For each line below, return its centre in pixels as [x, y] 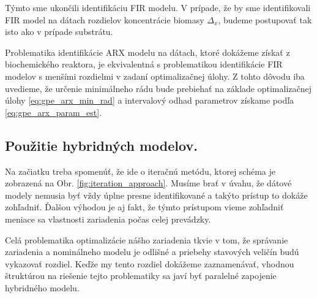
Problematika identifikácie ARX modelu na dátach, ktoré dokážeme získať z [147, 52]
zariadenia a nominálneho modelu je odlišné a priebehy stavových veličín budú [152, 252]
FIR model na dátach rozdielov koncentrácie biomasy [105, 19]
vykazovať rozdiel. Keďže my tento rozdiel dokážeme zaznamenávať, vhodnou [150, 263]
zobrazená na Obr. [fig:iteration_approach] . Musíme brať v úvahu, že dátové [148, 183]
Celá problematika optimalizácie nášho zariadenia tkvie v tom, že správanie [147, 239]
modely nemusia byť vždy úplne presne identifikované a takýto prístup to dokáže [156, 195]
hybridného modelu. [42, 287]
